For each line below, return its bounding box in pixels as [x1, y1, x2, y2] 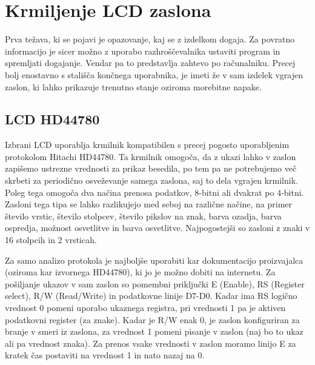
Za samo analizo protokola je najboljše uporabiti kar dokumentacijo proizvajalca [5, 253, 303, 266]
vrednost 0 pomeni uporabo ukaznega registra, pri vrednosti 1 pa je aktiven [5, 301, 286, 314]
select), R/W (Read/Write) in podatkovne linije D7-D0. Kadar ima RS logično [5, 289, 297, 302]
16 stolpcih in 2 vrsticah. [5, 233, 97, 246]
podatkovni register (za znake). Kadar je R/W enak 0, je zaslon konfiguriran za [5, 313, 300, 326]
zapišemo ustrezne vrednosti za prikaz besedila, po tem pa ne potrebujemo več [5, 162, 297, 175]
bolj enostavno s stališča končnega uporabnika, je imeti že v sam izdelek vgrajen [5, 68, 303, 81]
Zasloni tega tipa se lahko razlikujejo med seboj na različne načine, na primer [5, 198, 293, 210]
